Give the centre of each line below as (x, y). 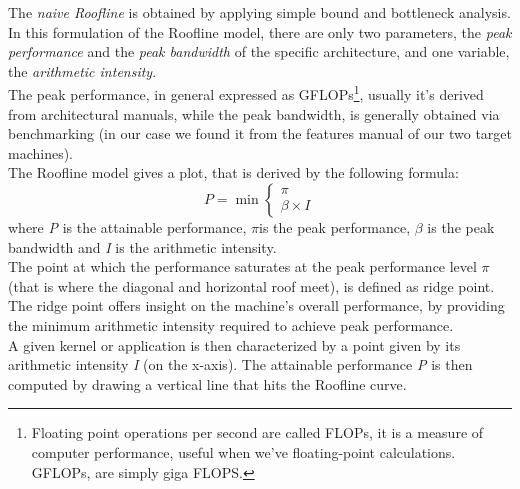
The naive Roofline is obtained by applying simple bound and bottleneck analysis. (259, 12)
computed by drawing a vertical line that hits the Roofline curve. (207, 383)
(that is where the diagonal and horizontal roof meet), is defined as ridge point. (251, 285)
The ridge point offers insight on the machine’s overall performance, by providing (256, 305)
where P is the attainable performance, (127, 227)
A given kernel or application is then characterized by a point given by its (234, 344)
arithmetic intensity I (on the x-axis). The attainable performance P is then (240, 364)
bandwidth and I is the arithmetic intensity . (142, 246)
